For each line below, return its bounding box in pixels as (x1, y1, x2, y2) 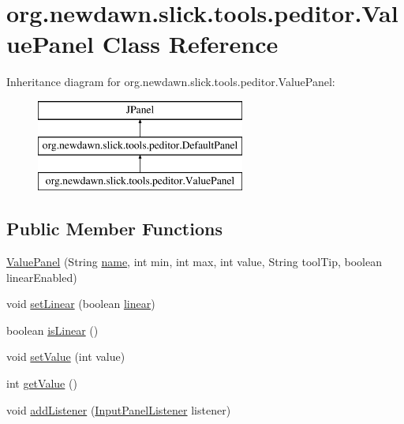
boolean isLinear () (6, 321, 99, 338)
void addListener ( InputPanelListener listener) (6, 401, 231, 418)
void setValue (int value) (6, 348, 125, 365)
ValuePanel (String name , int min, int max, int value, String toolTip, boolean (6, 253, 382, 270)
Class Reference (102, 28, 279, 60)
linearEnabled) (6, 268, 77, 285)
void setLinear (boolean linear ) (6, 295, 155, 312)
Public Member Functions (6, 216, 223, 241)
